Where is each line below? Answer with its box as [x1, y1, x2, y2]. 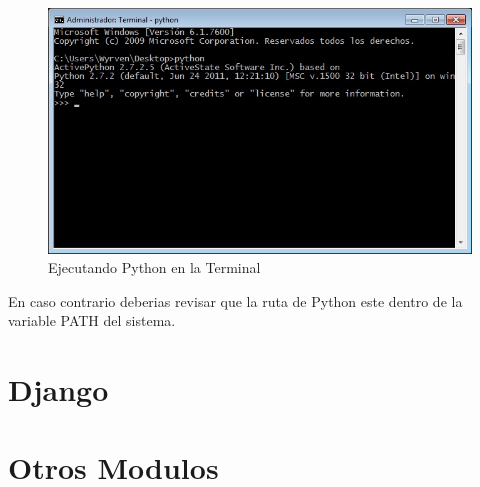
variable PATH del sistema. [8, 310, 176, 331]
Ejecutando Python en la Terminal [48, 257, 261, 278]
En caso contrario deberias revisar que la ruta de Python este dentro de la [8, 290, 463, 311]
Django [8, 369, 109, 410]
